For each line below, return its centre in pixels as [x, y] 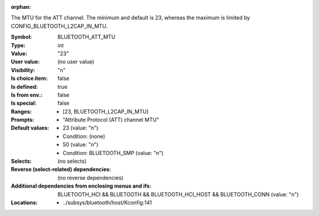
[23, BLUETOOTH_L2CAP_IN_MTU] [106, 111]
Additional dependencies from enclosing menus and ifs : [81, 186]
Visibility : [23, 70]
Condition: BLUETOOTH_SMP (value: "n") [113, 153]
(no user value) [76, 62]
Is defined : [25, 86]
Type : [18, 45]
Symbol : [22, 37]
